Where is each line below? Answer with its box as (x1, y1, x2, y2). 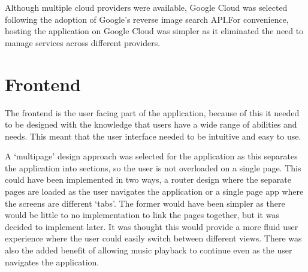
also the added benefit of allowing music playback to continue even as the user (5, 244, 292, 256)
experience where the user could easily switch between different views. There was (5, 232, 302, 244)
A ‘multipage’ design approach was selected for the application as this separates (5, 150, 298, 162)
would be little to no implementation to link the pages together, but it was (5, 208, 279, 221)
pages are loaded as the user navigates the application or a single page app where (5, 185, 304, 198)
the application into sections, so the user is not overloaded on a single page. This (5, 161, 301, 174)
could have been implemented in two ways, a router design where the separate (5, 173, 291, 186)
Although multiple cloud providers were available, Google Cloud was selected (5, 1, 288, 13)
